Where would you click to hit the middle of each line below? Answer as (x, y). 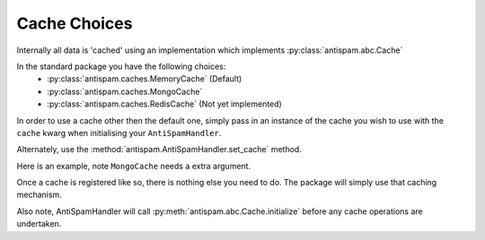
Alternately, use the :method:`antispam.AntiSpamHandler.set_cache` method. (159, 150)
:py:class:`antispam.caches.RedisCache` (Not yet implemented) (164, 104)
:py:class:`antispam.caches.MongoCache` (125, 91)
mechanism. (39, 195)
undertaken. (39, 224)
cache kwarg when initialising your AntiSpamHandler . (119, 133)
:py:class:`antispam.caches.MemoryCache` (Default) (145, 79)
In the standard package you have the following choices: (121, 66)
